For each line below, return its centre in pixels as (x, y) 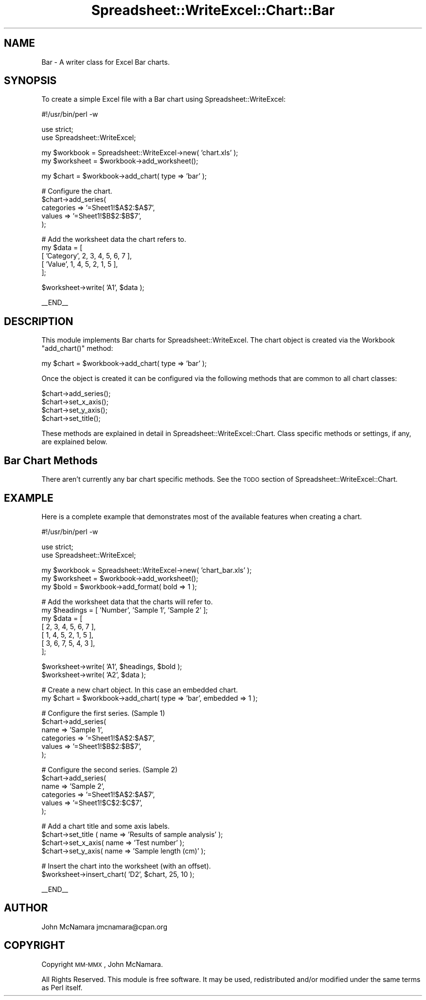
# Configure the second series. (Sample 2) (110, 769)
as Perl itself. (62, 987)
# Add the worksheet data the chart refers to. (114, 239)
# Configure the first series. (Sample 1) (103, 713)
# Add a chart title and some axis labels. (106, 826)
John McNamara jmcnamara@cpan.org (104, 927)
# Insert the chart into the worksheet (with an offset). (126, 866)
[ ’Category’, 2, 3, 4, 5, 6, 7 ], (87, 256)
